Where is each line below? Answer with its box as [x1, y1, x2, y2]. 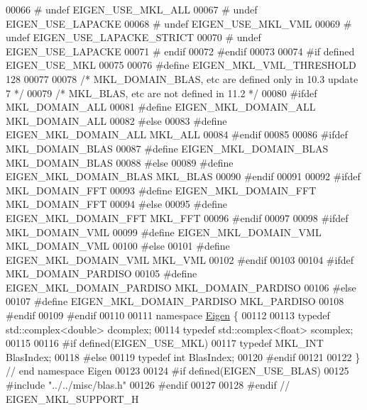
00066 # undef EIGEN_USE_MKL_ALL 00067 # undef [6, 2, 258, 16]
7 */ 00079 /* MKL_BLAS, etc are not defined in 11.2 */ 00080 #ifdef [6, 85, 317, 100]
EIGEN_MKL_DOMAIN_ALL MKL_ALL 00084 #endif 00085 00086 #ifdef [6, 127, 348, 142]
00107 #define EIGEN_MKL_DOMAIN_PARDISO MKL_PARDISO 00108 [6, 294, 344, 309]
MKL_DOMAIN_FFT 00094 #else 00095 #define [6, 196, 227, 211]
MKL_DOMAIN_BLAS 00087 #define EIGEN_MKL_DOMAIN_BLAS [6, 140, 329, 155]
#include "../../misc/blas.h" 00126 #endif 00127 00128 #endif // [6, 377, 290, 392]
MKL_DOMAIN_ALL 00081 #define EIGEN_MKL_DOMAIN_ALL [6, 99, 316, 114]
